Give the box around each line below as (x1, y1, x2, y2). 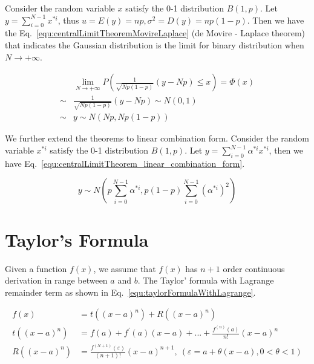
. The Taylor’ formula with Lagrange (137, 274, 274, 287)
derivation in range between (5, 274, 108, 287)
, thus (57, 13, 79, 26)
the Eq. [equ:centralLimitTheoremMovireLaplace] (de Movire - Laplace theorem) (5, 27, 306, 39)
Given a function (5, 262, 67, 275)
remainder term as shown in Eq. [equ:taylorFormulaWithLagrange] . (5, 285, 256, 298)
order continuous (223, 262, 285, 275)
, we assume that (93, 262, 156, 275)
